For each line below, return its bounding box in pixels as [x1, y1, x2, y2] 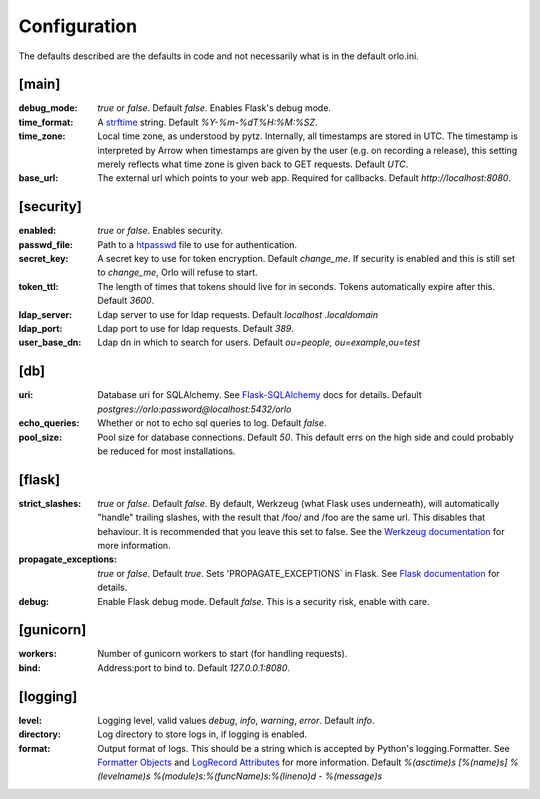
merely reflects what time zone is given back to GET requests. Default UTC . [97, 158, 409, 170]
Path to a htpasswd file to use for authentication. [97, 238, 298, 250]
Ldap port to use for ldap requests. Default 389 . [97, 323, 294, 335]
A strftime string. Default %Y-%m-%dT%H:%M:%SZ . [97, 116, 318, 128]
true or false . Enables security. [97, 225, 224, 237]
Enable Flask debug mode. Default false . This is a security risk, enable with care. [97, 595, 430, 607]
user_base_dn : [18, 336, 82, 349]
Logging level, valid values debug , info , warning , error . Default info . [97, 714, 375, 726]
